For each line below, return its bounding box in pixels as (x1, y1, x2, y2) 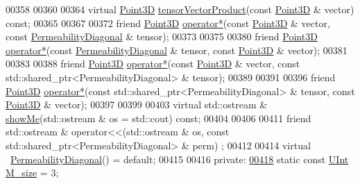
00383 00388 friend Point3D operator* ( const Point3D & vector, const (6, 56, 300, 71)
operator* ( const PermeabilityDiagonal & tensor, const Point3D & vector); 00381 (6, 42, 348, 57)
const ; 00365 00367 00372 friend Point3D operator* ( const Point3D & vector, (6, 15, 330, 30)
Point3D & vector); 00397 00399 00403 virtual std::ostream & (6, 97, 268, 112)
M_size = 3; (6, 165, 59, 180)
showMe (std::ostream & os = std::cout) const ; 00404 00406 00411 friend (6, 110, 311, 125)
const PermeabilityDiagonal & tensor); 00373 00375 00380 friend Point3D (6, 29, 318, 44)
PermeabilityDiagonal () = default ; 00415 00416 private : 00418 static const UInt (10, 151, 349, 166)
